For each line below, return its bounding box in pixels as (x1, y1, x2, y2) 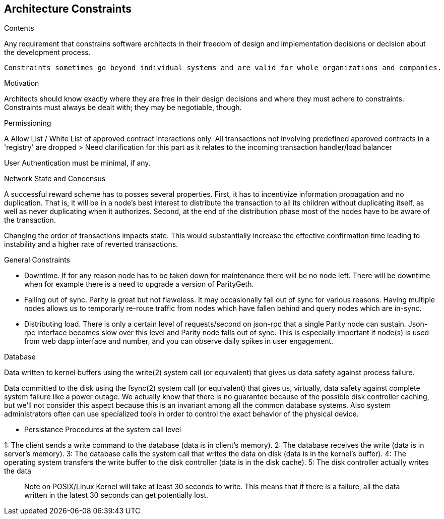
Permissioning (4, 119, 51, 128)
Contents (4, 24, 34, 33)
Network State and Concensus (4, 174, 106, 183)
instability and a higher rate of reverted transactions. (4, 240, 178, 249)
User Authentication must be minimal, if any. (4, 159, 151, 168)
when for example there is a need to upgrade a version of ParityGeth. (24, 280, 254, 289)
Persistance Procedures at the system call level (24, 425, 181, 434)
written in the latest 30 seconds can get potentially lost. (24, 491, 209, 500)
